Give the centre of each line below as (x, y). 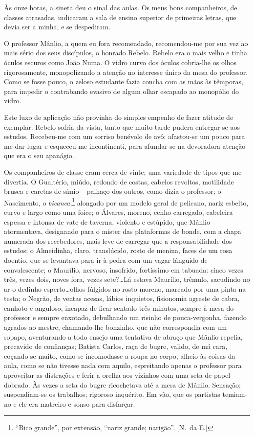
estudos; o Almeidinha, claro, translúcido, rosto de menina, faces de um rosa (118, 250)
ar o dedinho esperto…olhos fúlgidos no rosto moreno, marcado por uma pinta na (125, 288)
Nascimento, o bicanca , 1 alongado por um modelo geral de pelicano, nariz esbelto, (126, 202)
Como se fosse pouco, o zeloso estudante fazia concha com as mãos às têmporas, (124, 81)
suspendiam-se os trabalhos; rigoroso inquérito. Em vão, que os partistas (112, 394)
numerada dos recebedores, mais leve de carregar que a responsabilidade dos (118, 241)
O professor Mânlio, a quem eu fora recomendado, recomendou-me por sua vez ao (126, 43)
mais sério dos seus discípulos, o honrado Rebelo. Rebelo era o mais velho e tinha (126, 53)
